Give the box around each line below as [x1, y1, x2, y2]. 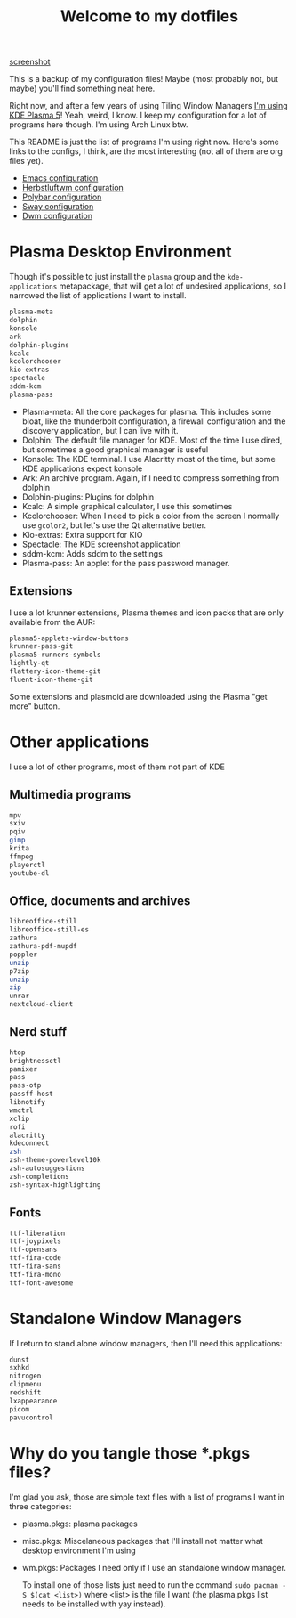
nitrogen [9, 1371, 42, 1381]
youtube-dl [9, 868, 50, 878]
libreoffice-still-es [9, 925, 90, 934]
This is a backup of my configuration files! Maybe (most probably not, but [9, 74, 278, 85]
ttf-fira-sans [9, 1262, 62, 1271]
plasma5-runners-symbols [9, 650, 101, 660]
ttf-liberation [9, 1229, 66, 1238]
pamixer [9, 1064, 38, 1074]
